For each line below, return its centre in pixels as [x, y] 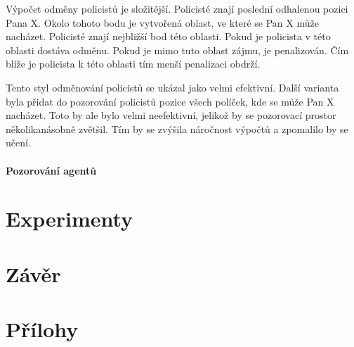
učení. [18, 143]
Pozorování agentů [51, 170]
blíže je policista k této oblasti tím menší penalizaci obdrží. [133, 64]
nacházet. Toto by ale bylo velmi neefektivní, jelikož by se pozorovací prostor [171, 115]
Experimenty [70, 219]
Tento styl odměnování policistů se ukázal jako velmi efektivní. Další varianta [172, 87]
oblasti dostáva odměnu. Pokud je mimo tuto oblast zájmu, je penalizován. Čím [177, 50]
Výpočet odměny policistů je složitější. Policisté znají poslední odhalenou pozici [177, 8]
